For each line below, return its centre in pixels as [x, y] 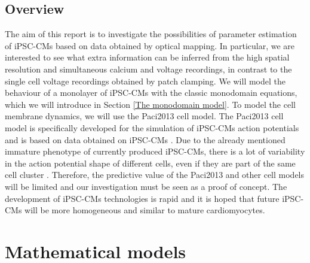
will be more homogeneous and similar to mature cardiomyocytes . [145, 210]
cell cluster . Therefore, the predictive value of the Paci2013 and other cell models [155, 175]
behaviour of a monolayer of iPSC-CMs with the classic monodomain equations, [151, 93]
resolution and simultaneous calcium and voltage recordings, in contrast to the [148, 69]
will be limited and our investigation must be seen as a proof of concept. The [146, 186]
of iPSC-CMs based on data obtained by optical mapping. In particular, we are [150, 45]
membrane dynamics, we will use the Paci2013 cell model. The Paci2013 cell [144, 116]
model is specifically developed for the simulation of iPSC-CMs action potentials [152, 127]
